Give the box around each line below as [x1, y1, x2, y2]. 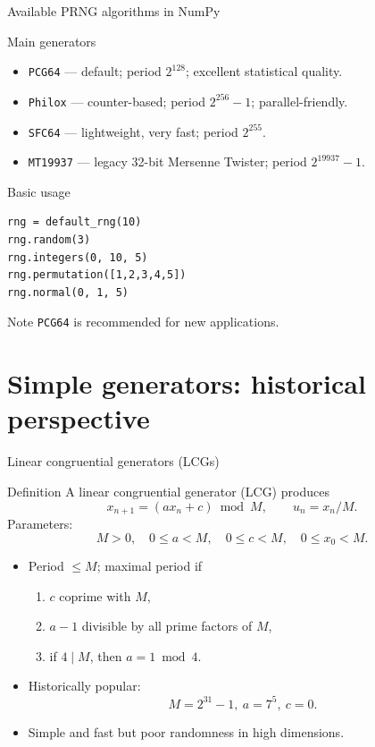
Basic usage [7, 182, 71, 200]
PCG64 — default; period [28, 62, 162, 81]
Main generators [7, 31, 96, 50]
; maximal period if [96, 556, 203, 575]
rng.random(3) [7, 233, 91, 246]
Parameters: [7, 514, 73, 532]
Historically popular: [28, 676, 141, 695]
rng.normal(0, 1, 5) [7, 285, 129, 299]
